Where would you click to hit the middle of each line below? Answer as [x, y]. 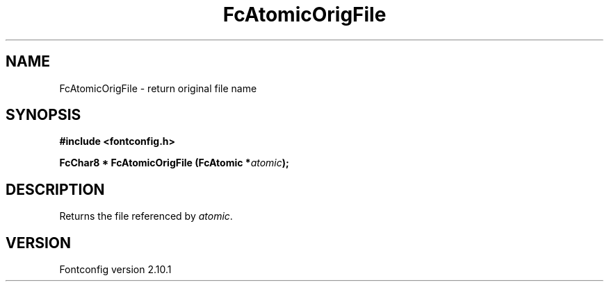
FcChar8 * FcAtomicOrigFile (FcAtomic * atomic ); [174, 163]
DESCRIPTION [55, 189]
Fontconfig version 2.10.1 [115, 270]
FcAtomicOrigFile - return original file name [158, 88]
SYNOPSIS [43, 115]
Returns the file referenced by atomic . [146, 216]
